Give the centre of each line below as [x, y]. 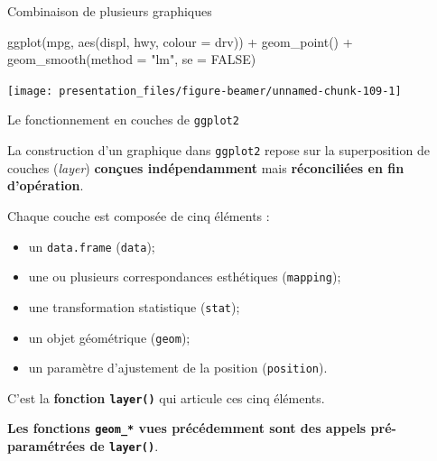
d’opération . [46, 185]
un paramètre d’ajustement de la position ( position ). [178, 368]
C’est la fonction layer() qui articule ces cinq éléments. [166, 397]
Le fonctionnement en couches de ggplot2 [123, 120]
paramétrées [46, 446]
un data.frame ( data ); [92, 246]
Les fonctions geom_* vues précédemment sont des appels [187, 428]
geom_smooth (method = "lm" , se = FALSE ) [132, 59]
